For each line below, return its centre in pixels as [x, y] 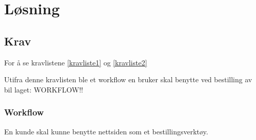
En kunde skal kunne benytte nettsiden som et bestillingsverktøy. [106, 131]
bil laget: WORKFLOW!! [44, 89]
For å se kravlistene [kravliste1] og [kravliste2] [76, 62]
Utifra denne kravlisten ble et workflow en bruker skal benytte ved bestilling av [128, 79]
